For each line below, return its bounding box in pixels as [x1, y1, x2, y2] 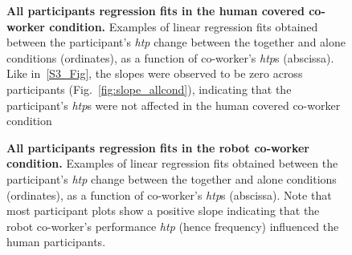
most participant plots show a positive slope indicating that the [6, 202, 320, 219]
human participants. [6, 233, 106, 250]
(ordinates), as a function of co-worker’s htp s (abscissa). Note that [6, 186, 332, 203]
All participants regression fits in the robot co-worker [6, 139, 309, 156]
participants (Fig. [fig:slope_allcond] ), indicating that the [6, 80, 292, 97]
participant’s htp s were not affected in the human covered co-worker [6, 96, 341, 113]
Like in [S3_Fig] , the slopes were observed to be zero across [6, 65, 303, 82]
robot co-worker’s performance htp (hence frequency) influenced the [6, 217, 339, 234]
